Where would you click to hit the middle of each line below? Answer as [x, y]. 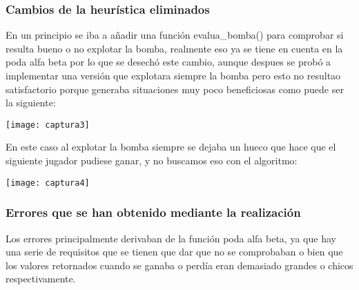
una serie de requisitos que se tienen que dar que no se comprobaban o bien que [174, 252]
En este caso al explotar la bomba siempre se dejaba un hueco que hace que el [171, 147]
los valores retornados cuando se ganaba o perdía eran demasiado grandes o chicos [179, 265]
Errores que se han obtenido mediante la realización [153, 212]
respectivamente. [41, 279]
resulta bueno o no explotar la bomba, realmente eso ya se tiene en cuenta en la [174, 48]
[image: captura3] [48, 125]
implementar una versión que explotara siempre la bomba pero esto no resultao [173, 75]
